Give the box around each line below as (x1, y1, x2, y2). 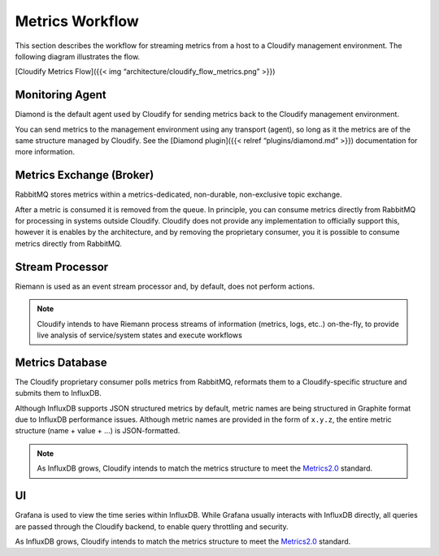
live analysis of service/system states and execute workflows (37, 330, 243, 340)
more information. (15, 147, 75, 157)
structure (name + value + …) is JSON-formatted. (15, 426, 180, 436)
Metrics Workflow (15, 12, 140, 30)
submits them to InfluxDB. (15, 389, 102, 398)
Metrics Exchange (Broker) (15, 168, 154, 182)
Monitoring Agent (15, 88, 106, 102)
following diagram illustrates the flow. (15, 51, 141, 61)
